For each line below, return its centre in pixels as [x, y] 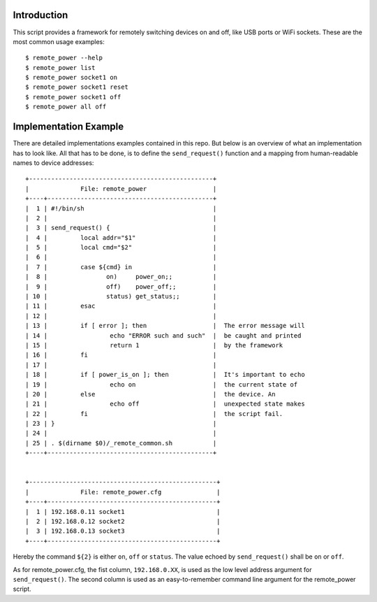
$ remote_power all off [66, 107]
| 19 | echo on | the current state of [162, 384]
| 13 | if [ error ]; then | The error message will [165, 326]
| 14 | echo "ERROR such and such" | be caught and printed [163, 335]
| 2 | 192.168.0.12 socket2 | [123, 521]
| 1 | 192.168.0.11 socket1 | [123, 511]
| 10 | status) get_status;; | [121, 296]
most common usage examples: [59, 41]
